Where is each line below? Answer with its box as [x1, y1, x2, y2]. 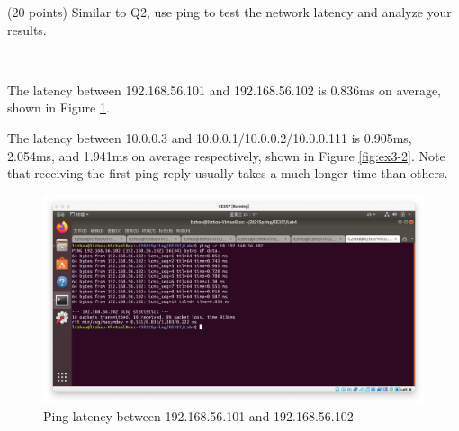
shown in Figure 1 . [7, 98, 110, 117]
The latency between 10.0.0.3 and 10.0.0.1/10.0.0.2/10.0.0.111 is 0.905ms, [7, 128, 412, 147]
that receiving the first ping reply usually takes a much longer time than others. [7, 164, 448, 183]
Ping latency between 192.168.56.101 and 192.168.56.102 [43, 407, 354, 426]
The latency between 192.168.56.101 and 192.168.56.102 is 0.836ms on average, [7, 80, 441, 99]
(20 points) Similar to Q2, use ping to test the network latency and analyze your [7, 3, 452, 21]
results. [7, 20, 47, 39]
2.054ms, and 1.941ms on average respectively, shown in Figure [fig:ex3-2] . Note [7, 146, 445, 165]
